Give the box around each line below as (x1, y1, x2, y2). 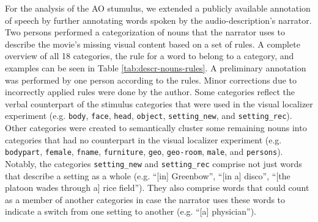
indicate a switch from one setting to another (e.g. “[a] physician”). (5, 205, 256, 218)
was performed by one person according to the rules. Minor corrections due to (5, 73, 297, 86)
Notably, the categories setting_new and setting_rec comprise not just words (5, 157, 302, 170)
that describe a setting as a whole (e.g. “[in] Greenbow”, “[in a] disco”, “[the (5, 169, 290, 182)
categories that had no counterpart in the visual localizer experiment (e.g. (5, 133, 282, 146)
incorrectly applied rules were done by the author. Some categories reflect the (5, 85, 295, 98)
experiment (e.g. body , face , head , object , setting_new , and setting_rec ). (5, 109, 292, 122)
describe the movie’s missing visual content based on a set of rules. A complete (5, 37, 300, 50)
